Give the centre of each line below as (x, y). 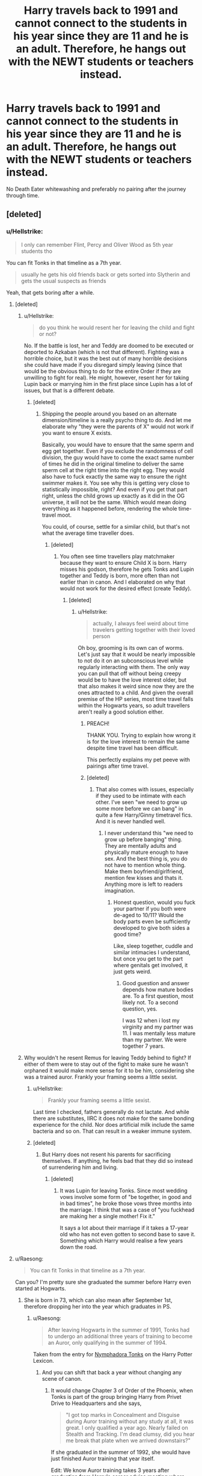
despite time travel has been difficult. (133, 748)
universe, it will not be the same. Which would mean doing (114, 502)
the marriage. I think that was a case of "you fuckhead (127, 1210)
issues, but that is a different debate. (69, 390)
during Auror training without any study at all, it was (130, 1421)
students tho (37, 251)
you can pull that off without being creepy (130, 673)
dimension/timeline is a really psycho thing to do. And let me (117, 420)
